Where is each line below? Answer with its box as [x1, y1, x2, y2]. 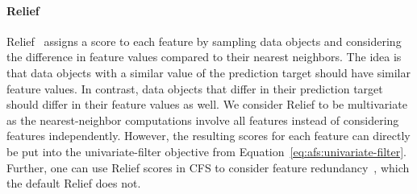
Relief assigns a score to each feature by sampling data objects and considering [6, 32, 402, 49]
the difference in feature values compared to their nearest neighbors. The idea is [6, 48, 402, 65]
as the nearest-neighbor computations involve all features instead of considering [6, 111, 399, 128]
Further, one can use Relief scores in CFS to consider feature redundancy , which [6, 159, 410, 175]
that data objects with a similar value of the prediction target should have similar [6, 64, 411, 80]
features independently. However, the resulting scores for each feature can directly [6, 127, 411, 144]
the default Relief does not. [6, 175, 141, 192]
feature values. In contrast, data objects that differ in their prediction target [6, 80, 383, 97]
